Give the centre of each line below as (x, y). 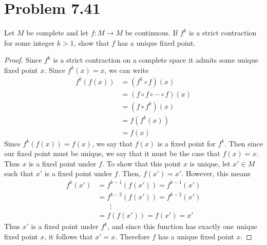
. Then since (244, 143)
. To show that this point (141, 163)
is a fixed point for (186, 143)
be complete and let (58, 33)
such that (19, 173)
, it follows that (69, 236)
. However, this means (216, 173)
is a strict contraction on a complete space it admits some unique (156, 60)
